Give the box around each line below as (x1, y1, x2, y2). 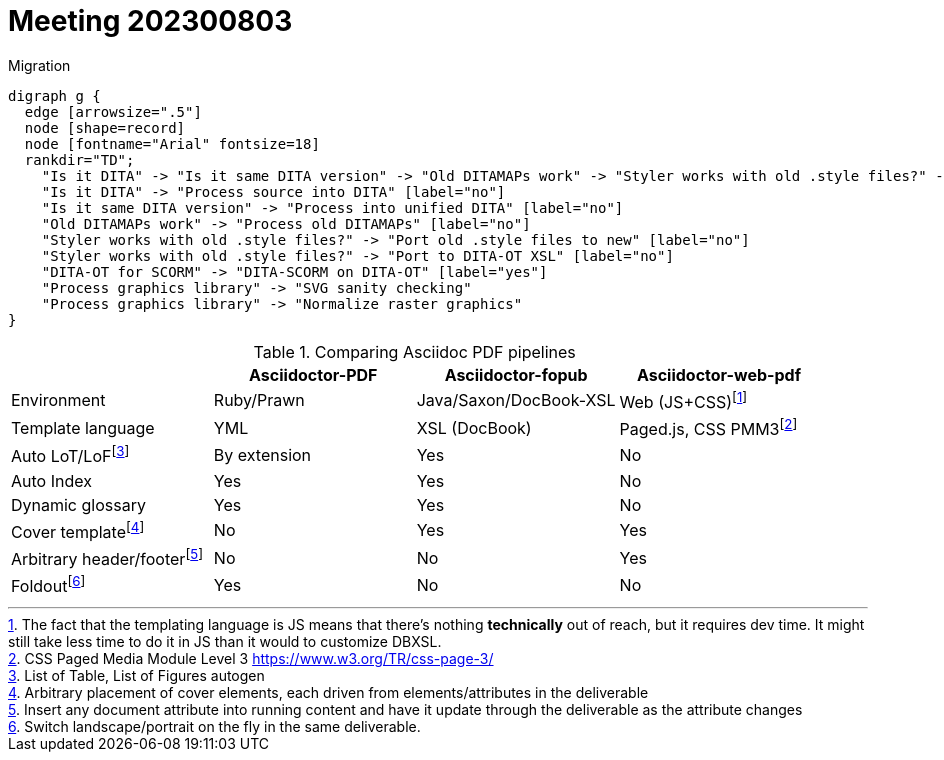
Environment (11, 390, 106, 411)
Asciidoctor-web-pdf (636, 364, 802, 385)
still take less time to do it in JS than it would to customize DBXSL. (8, 632, 442, 650)
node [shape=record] (24, 119, 186, 136)
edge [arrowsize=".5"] (24, 103, 202, 120)
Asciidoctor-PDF (249, 364, 378, 385)
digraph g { (8, 87, 101, 104)
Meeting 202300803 (8, 4, 293, 38)
